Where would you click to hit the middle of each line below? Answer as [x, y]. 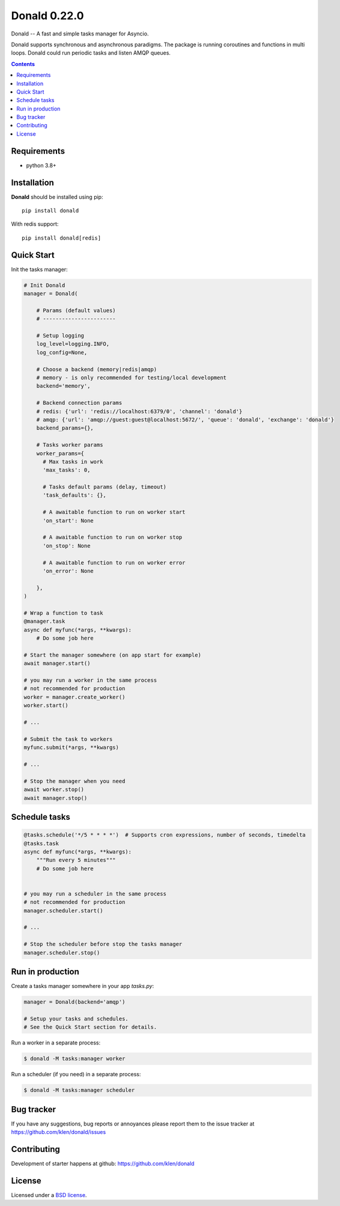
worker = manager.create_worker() [74, 697]
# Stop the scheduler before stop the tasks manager [103, 944]
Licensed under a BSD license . [49, 1195]
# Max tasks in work [73, 462]
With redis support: [35, 224]
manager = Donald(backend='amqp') [74, 1002]
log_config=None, [62, 352]
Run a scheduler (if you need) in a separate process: [76, 1074]
